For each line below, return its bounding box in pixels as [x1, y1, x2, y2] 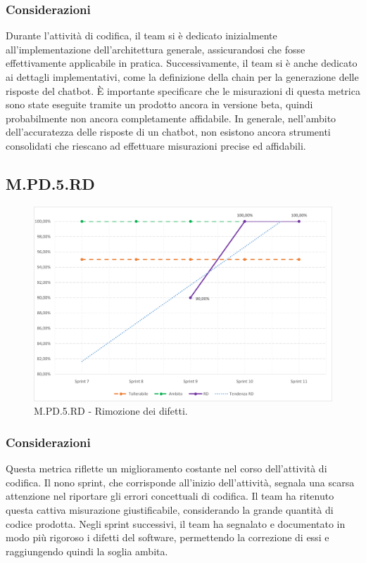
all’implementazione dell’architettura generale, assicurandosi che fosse [6, 41, 305, 56]
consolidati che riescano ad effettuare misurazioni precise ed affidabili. [6, 138, 306, 153]
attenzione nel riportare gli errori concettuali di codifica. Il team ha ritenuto [6, 488, 334, 503]
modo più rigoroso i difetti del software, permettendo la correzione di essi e [6, 530, 329, 545]
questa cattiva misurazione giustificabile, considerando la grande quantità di [6, 502, 334, 517]
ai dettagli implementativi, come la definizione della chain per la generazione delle [6, 70, 359, 84]
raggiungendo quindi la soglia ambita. [6, 543, 168, 558]
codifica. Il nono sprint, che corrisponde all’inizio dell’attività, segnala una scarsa [6, 474, 355, 489]
